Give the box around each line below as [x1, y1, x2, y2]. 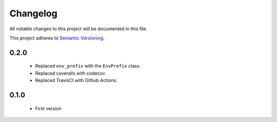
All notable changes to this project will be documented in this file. [9, 26, 148, 32]
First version [35, 105, 62, 111]
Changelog [9, 8, 57, 19]
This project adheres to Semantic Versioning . [9, 35, 105, 41]
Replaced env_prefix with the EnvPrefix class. [35, 63, 141, 69]
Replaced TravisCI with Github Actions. [35, 77, 118, 84]
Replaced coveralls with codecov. [35, 70, 106, 76]
